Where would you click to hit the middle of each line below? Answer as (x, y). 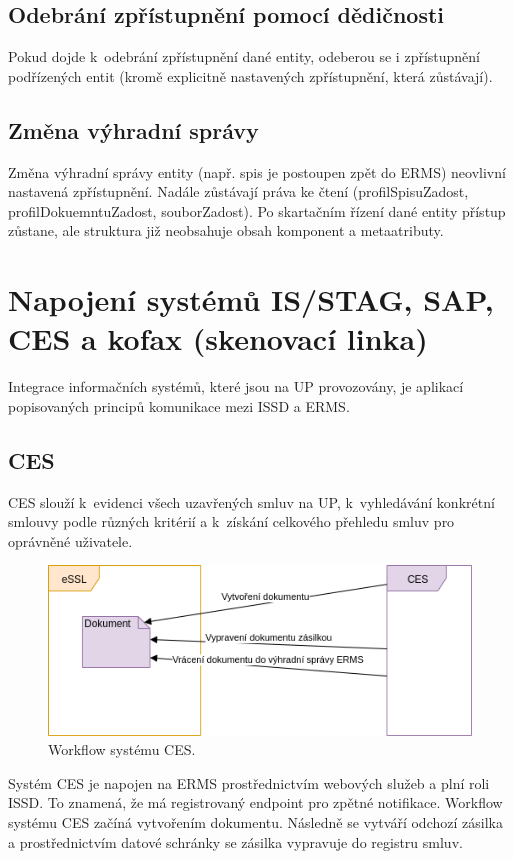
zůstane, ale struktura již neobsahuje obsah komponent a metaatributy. (226, 230)
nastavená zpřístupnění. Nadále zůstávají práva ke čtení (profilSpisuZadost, (238, 191)
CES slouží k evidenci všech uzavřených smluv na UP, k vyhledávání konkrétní (251, 501)
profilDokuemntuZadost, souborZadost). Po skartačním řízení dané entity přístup (257, 210)
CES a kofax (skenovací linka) (218, 338)
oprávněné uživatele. (70, 540)
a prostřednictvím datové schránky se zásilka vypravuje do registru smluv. (235, 841)
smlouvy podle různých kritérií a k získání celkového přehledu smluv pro (231, 521)
